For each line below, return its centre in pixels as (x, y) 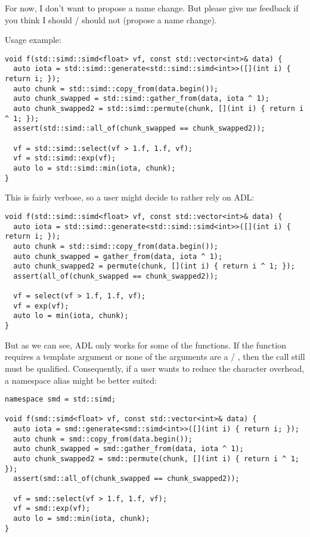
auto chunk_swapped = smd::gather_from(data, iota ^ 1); (128, 449)
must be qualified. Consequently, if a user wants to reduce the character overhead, (155, 368)
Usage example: (33, 40)
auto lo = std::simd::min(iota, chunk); (94, 168)
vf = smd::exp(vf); (52, 509)
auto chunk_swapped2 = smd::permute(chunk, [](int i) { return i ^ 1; (156, 459)
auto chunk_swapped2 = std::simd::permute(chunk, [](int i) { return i (159, 109)
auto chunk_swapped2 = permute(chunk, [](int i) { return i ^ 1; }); (154, 266)
